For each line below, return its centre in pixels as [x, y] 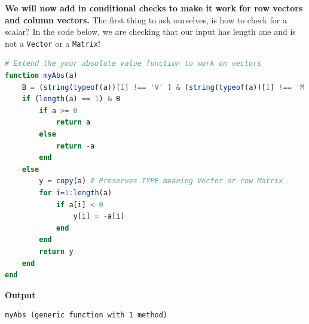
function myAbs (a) [41, 76]
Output [20, 294]
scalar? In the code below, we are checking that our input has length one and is [150, 31]
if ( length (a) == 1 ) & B [71, 99]
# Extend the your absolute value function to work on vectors [133, 64]
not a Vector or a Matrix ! [53, 43]
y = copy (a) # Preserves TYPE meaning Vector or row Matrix [161, 181]
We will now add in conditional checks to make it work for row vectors [154, 8]
